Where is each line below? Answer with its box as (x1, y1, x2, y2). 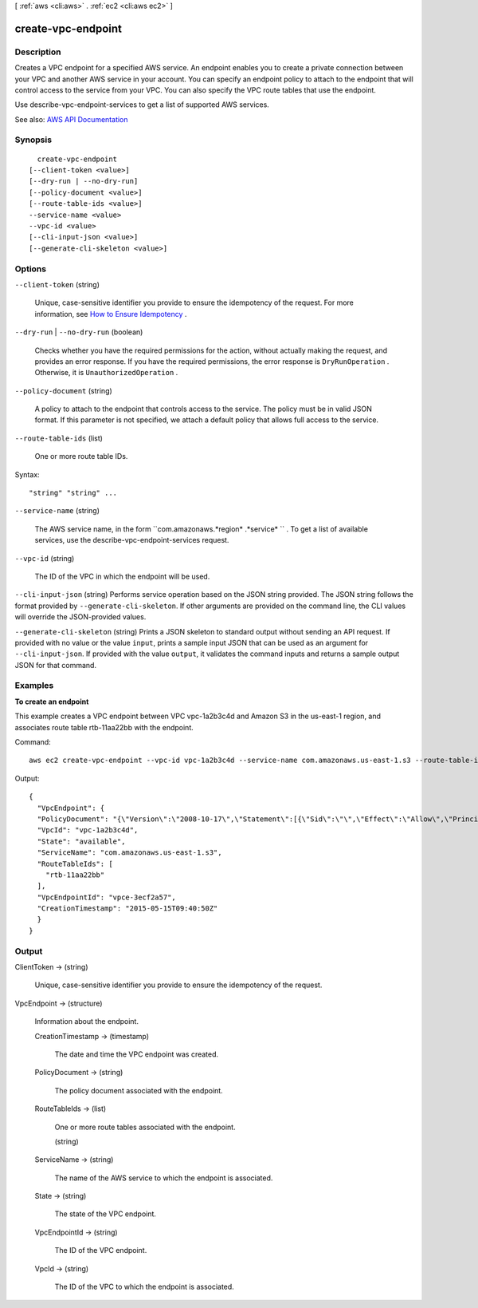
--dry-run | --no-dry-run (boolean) (14, 327, 143, 337)
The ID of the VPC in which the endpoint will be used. (34, 571, 210, 581)
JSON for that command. (14, 660, 97, 670)
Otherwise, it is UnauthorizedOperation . (34, 368, 178, 377)
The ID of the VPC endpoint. (54, 1246, 147, 1255)
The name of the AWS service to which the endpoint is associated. (54, 1173, 273, 1183)
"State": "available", (37, 836, 126, 846)
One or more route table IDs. (34, 452, 128, 461)
